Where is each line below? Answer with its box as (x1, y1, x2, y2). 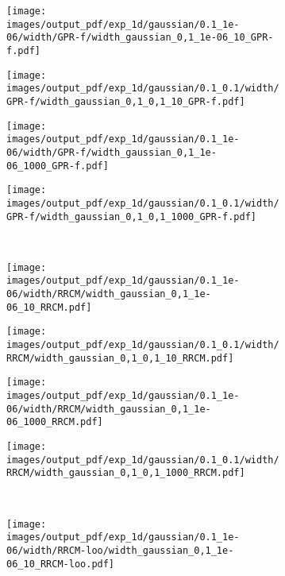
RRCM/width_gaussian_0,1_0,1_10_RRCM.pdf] (6, 352, 234, 364)
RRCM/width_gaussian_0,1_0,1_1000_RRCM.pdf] (6, 467, 245, 479)
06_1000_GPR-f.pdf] (6, 160, 109, 172)
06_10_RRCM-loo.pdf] (6, 558, 115, 570)
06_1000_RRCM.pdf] (6, 416, 103, 428)
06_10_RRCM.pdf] (6, 301, 92, 313)
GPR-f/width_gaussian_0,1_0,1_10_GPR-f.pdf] (6, 95, 245, 107)
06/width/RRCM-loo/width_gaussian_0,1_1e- (6, 544, 234, 556)
